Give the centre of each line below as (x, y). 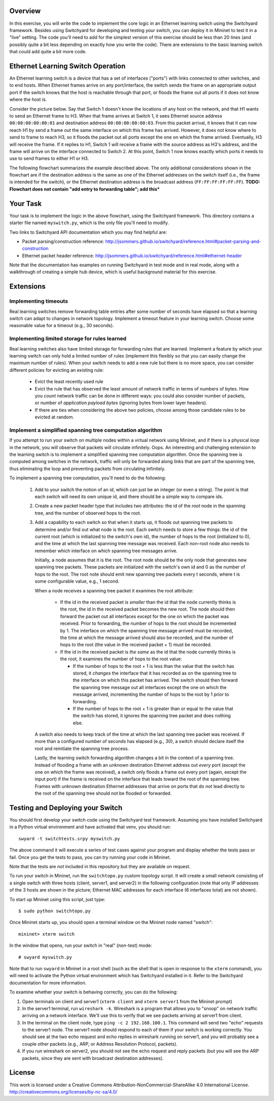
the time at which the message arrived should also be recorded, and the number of (147, 637)
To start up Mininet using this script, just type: (57, 899)
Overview (25, 11)
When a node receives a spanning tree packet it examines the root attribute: (114, 590)
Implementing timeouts (39, 301)
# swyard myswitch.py (45, 957)
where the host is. (28, 99)
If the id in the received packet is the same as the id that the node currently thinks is (148, 652)
